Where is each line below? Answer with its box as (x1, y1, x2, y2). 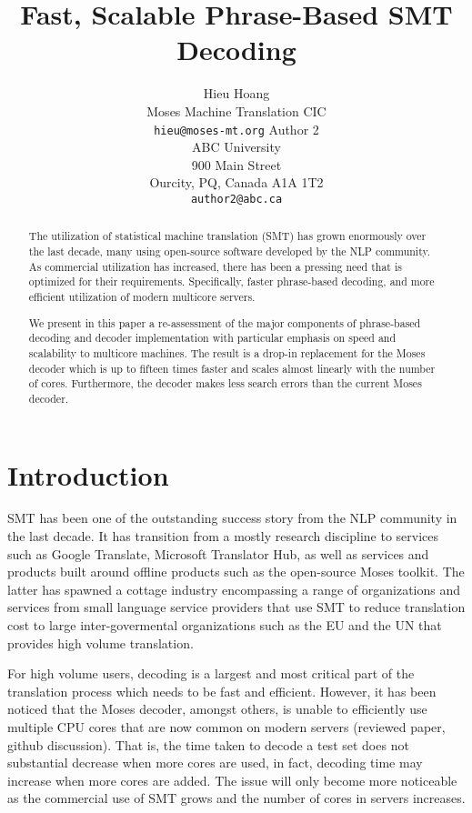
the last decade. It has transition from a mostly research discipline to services (7, 527, 439, 546)
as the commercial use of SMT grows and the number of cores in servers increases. (7, 788, 466, 808)
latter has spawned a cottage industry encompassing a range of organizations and (7, 579, 461, 598)
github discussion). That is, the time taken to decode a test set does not (7, 735, 409, 754)
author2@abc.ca (190, 192, 283, 206)
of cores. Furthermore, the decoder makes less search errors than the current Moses (28, 376, 422, 391)
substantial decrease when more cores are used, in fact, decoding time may (7, 753, 423, 772)
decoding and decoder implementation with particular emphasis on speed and (28, 330, 397, 346)
